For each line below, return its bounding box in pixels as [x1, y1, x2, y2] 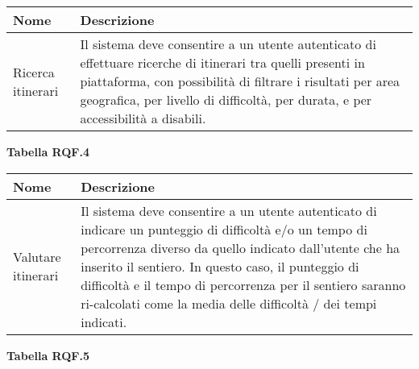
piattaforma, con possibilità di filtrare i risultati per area [80, 72, 400, 90]
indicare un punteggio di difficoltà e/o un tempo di [81, 219, 367, 238]
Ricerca [13, 62, 55, 81]
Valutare [13, 247, 61, 267]
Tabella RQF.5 [6, 346, 89, 363]
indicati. [81, 312, 127, 331]
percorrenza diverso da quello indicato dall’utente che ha [81, 238, 400, 257]
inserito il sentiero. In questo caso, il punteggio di [81, 256, 359, 276]
